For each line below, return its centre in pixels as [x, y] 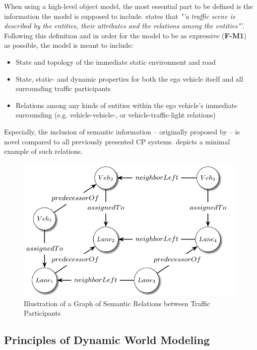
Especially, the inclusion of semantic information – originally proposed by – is [122, 131]
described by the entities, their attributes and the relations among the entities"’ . [124, 26]
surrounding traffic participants [63, 88]
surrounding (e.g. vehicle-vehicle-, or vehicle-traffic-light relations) [116, 115]
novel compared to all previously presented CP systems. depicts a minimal [117, 141]
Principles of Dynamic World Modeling [107, 340]
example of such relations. [43, 151]
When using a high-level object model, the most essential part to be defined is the [129, 6]
